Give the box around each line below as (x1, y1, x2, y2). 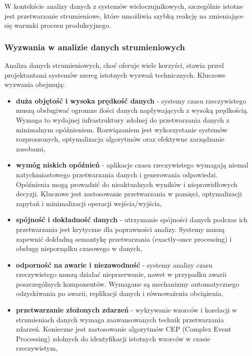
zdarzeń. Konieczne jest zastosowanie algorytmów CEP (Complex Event (16, 324, 231, 334)
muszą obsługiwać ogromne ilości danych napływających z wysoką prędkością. (16, 105, 249, 115)
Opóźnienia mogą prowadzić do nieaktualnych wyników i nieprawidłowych (16, 179, 237, 189)
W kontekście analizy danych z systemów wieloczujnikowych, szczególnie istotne (4, 1, 243, 11)
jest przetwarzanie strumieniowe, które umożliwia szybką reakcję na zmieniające (4, 10, 244, 21)
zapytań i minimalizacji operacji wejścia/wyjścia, (16, 198, 162, 208)
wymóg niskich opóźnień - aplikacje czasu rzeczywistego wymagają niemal (16, 160, 249, 170)
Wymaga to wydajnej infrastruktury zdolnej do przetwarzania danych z (16, 114, 230, 125)
